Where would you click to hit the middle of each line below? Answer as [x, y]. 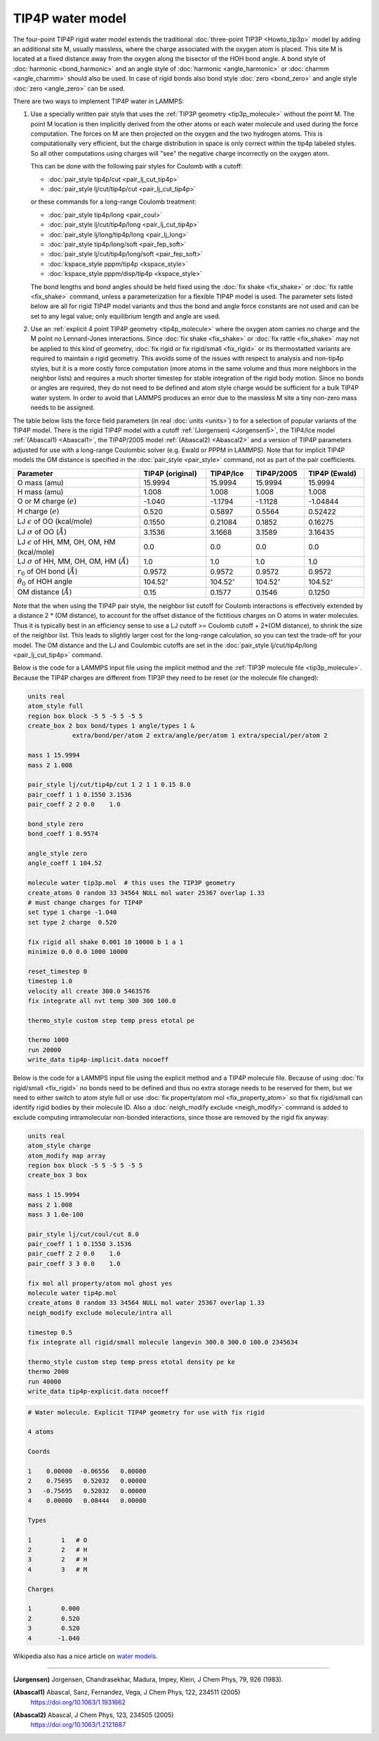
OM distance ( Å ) [45, 592]
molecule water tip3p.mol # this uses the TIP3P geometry [131, 883]
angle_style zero [58, 854]
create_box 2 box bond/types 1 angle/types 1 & [111, 726]
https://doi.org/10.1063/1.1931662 [78, 1702]
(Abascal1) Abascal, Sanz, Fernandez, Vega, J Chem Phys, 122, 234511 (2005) [127, 1693]
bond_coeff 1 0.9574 [63, 834]
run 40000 [45, 1382]
